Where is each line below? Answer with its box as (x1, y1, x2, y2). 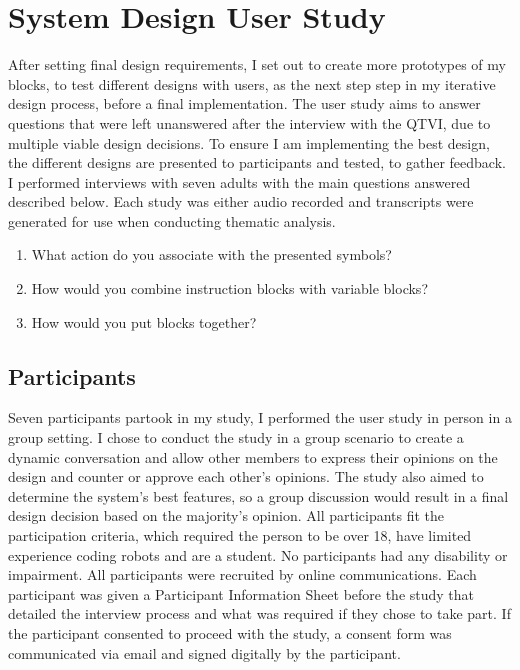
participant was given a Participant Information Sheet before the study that (8, 583, 475, 604)
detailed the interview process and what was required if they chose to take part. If (8, 603, 511, 624)
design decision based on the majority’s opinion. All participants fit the (8, 505, 445, 526)
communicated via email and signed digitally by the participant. (8, 642, 401, 663)
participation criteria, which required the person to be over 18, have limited (8, 525, 472, 546)
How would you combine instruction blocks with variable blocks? (31, 278, 428, 299)
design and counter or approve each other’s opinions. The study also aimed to (8, 466, 484, 487)
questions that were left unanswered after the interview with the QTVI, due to (8, 112, 491, 133)
